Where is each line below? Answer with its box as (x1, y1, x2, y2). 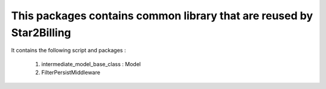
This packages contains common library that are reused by (11, 9, 313, 22)
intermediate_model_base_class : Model (41, 60, 141, 67)
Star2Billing (11, 26, 72, 39)
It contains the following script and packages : (11, 47, 126, 54)
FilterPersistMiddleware (41, 69, 101, 76)
